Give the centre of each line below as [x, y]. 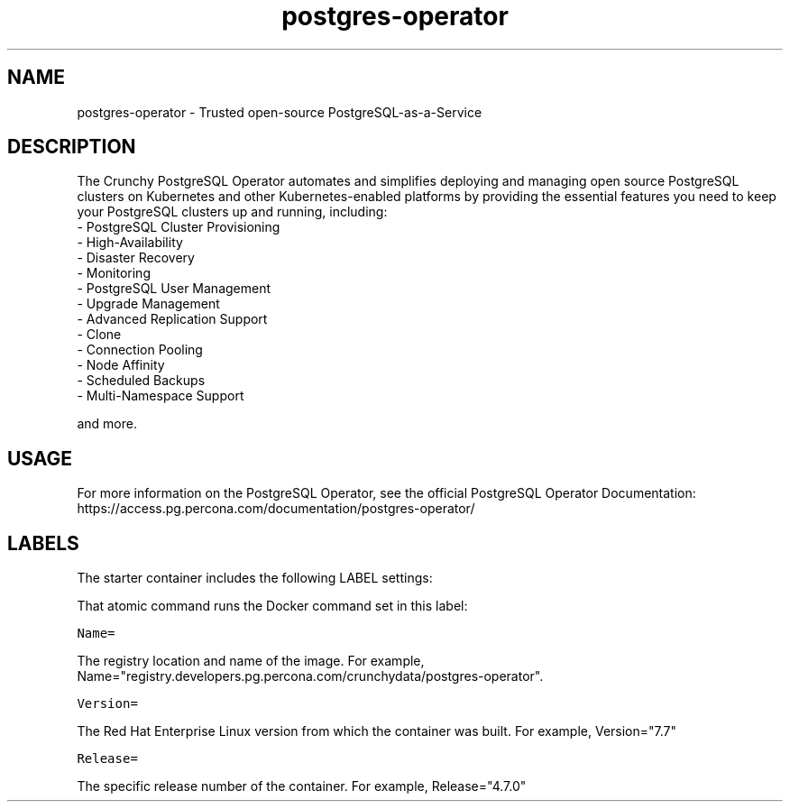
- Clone [99, 335]
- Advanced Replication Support [172, 319]
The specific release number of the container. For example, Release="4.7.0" [302, 786]
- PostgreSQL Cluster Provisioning [179, 227]
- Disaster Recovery [136, 258]
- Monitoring [114, 273]
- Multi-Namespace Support [161, 396]
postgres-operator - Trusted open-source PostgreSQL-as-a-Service [280, 112]
